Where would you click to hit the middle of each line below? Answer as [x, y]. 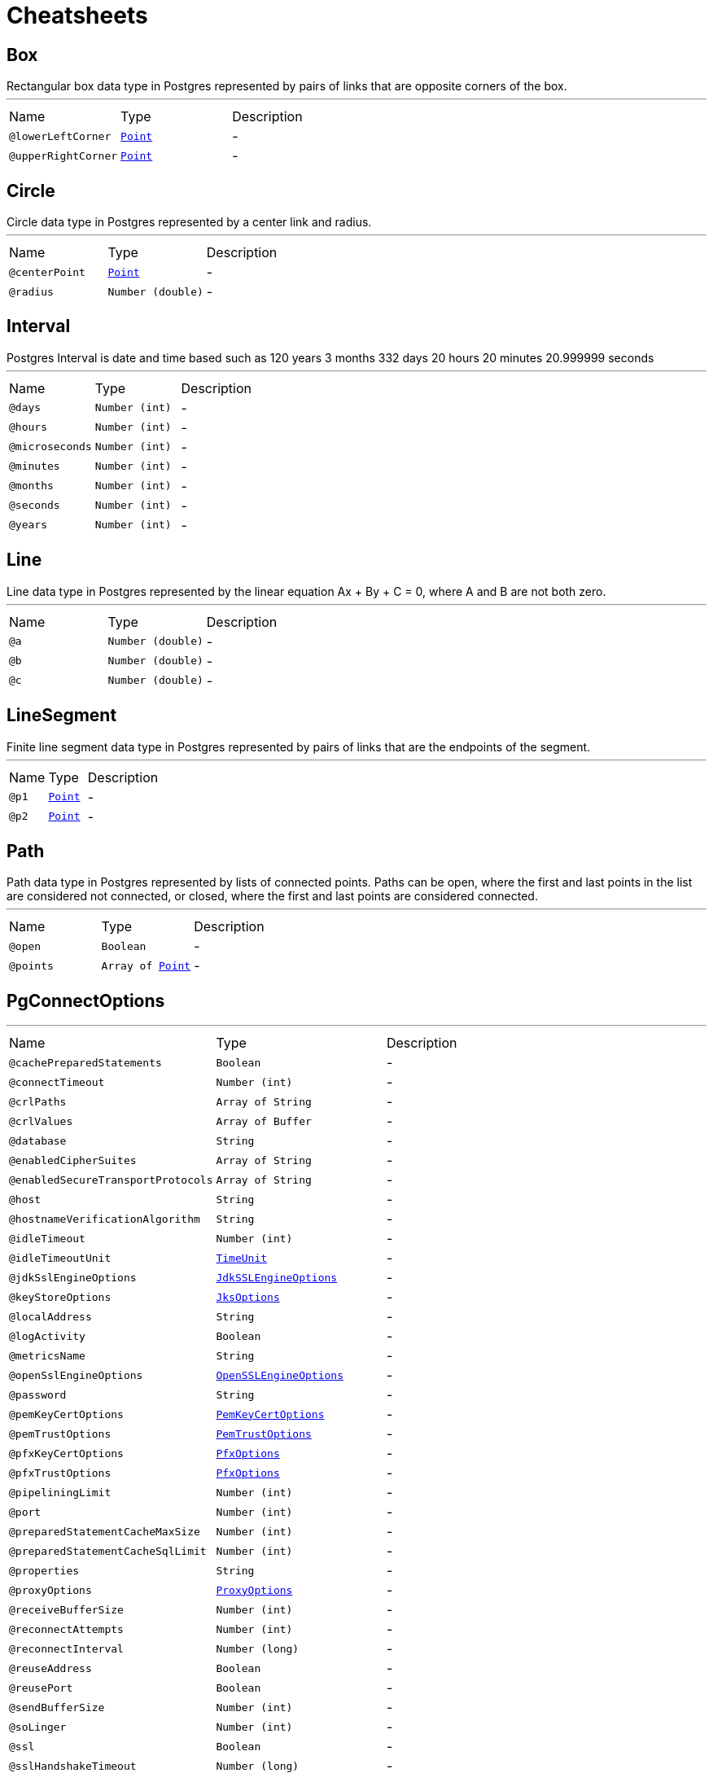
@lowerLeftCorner [60, 136]
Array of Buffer [264, 1121]
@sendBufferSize [57, 1707]
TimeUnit [242, 1258]
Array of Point [146, 965]
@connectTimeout [57, 1082]
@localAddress [50, 1316]
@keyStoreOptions [60, 1297]
